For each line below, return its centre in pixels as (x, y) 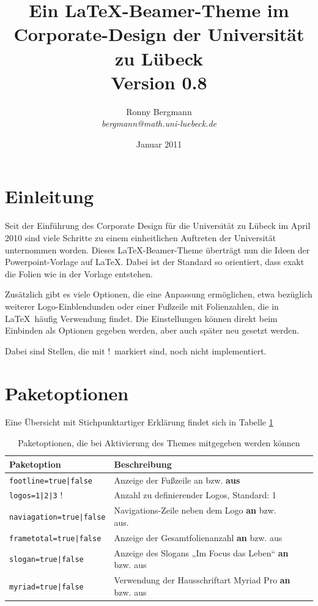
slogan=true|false (46, 560)
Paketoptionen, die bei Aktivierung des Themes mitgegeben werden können (159, 443)
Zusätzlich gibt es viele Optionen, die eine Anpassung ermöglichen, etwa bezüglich (159, 294)
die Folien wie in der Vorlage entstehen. (79, 273)
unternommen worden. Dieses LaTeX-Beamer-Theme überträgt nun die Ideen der (157, 249)
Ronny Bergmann (159, 111)
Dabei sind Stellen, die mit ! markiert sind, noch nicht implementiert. (136, 350)
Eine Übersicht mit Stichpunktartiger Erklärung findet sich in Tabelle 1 (139, 422)
